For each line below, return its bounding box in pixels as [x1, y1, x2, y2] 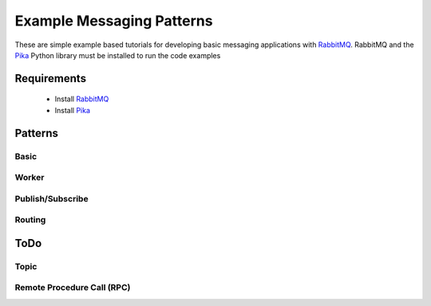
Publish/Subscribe [14, 193, 89, 204]
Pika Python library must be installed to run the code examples [14, 50, 221, 60]
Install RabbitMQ [54, 94, 109, 104]
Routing [14, 214, 46, 226]
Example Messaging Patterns [14, 12, 213, 29]
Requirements [14, 72, 87, 85]
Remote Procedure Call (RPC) [14, 282, 131, 293]
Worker [14, 172, 45, 183]
